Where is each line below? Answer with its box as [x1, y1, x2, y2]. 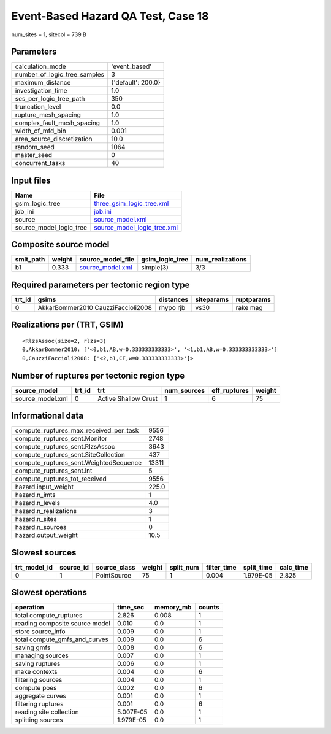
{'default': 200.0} [111, 79, 161, 87]
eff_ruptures [211, 386, 249, 395]
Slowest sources [11, 547, 77, 558]
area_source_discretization [15, 135, 93, 144]
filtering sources [15, 676, 63, 684]
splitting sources [15, 716, 64, 724]
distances [158, 295, 189, 304]
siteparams [195, 295, 229, 304]
